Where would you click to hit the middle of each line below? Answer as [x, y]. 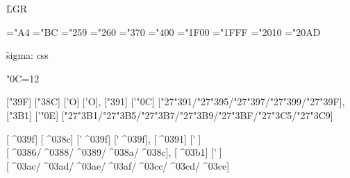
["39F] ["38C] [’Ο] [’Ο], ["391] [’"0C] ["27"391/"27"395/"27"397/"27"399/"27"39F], [176, 101]
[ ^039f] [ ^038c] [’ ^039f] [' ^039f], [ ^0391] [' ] [104, 138]
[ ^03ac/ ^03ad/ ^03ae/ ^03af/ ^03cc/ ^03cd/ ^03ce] [118, 165]
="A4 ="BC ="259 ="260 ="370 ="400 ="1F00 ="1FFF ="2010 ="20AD [164, 32]
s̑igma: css [27, 55]
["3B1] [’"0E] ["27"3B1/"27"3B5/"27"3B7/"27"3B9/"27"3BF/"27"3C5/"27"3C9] [170, 115]
